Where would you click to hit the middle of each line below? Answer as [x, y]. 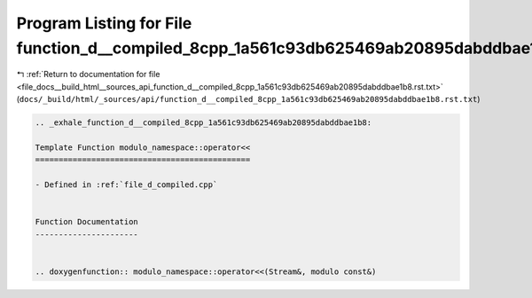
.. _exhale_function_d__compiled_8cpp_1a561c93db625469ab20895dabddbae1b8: [203, 123]
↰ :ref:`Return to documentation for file [88, 74]
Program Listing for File [104, 23]
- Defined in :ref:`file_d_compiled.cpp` [126, 185]
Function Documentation [87, 222]
